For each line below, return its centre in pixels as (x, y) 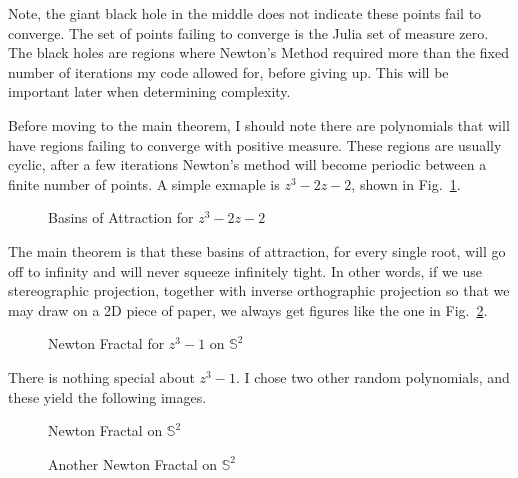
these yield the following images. (107, 396)
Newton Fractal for (106, 343)
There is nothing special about (101, 376)
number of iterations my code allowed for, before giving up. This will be (228, 71)
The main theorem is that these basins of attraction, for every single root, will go (257, 250)
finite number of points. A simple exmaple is (144, 183)
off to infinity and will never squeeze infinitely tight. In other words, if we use (245, 270)
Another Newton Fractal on (133, 463)
